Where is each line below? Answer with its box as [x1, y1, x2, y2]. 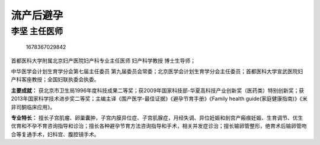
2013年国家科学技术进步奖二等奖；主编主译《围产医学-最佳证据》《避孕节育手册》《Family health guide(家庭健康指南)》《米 [11, 95, 308, 103]
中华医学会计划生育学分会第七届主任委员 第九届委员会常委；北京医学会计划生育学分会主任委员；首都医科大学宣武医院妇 [11, 68, 303, 75]
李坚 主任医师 [11, 26, 63, 37]
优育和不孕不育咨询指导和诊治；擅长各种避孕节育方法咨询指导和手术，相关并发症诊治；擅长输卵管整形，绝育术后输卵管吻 [11, 123, 307, 130]
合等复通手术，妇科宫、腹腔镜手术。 [11, 130, 100, 138]
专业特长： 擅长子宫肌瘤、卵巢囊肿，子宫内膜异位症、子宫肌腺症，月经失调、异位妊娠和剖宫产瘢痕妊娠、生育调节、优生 [11, 114, 303, 121]
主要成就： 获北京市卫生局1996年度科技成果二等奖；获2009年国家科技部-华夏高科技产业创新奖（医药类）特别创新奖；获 [11, 87, 305, 94]
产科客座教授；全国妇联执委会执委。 [11, 76, 100, 83]
